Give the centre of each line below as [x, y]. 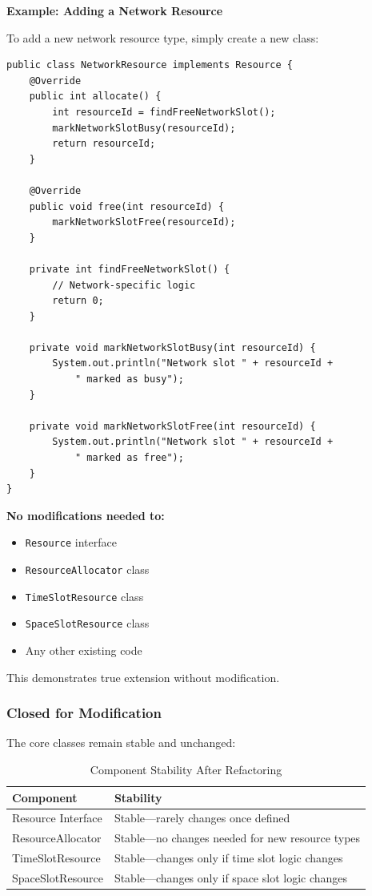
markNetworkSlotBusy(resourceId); [144, 128]
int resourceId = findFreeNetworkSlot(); [164, 112]
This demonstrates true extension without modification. [143, 677]
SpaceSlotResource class [87, 623]
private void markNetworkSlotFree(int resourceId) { [172, 426]
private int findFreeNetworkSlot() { [130, 269]
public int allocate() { [95, 97]
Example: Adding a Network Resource [115, 10]
